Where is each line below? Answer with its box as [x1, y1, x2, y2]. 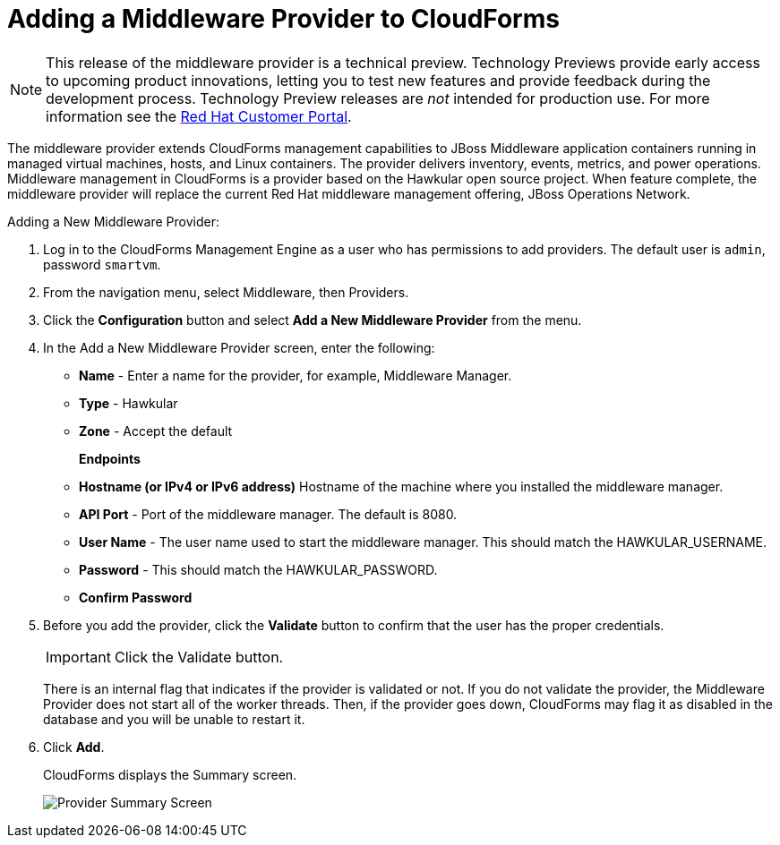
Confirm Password [79, 589, 193, 605]
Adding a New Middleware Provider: [7, 213, 219, 229]
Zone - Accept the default [79, 422, 233, 439]
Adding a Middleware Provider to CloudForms [7, 4, 560, 34]
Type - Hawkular [79, 395, 178, 411]
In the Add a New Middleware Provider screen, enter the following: [43, 339, 435, 355]
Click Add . [43, 738, 105, 755]
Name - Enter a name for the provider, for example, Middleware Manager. [79, 367, 512, 383]
